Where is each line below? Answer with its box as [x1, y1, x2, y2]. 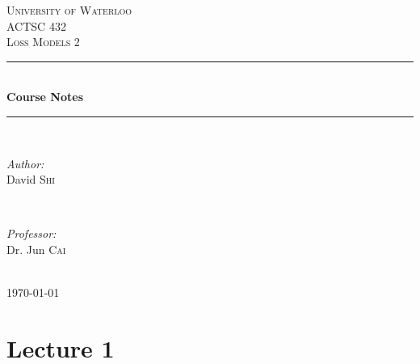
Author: [6, 154, 44, 171]
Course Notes [6, 88, 84, 105]
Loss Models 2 [6, 33, 80, 50]
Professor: [6, 225, 57, 242]
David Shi [6, 171, 55, 188]
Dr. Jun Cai [6, 240, 66, 257]
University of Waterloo [6, 2, 132, 18]
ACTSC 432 [6, 17, 66, 34]
